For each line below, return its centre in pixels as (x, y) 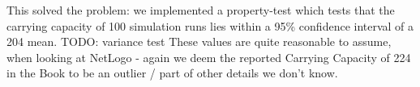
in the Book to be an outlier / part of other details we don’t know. (172, 73)
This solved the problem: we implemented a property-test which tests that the (201, 10)
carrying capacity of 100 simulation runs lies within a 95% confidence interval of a (210, 25)
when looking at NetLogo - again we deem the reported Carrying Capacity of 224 (209, 57)
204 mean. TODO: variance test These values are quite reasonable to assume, (199, 41)
